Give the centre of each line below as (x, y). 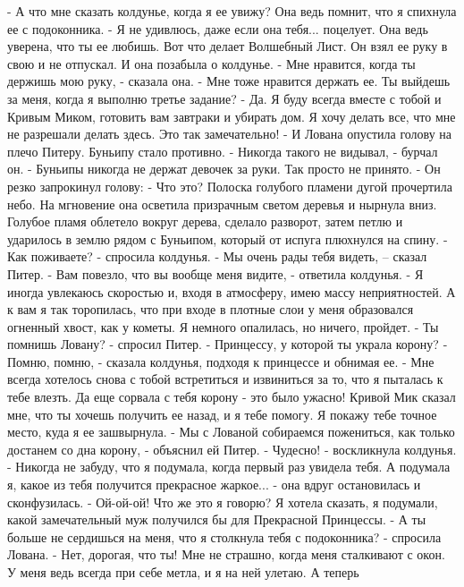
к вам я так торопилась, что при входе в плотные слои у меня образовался (211, 309)
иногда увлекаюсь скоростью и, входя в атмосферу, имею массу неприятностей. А (232, 291)
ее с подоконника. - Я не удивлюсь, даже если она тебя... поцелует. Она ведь (218, 28)
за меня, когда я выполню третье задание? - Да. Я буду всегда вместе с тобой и (224, 98)
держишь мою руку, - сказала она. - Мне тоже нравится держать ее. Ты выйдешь (229, 81)
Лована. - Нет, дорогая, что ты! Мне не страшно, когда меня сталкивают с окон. (226, 554)
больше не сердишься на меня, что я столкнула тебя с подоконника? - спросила (224, 536)
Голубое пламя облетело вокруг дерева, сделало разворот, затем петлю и (205, 221)
